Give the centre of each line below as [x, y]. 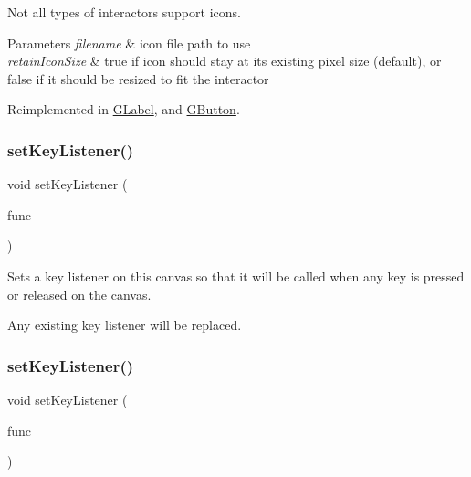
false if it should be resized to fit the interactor [138, 78]
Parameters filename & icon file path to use [129, 42]
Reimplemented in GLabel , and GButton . [124, 109]
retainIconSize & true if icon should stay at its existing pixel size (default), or [225, 61]
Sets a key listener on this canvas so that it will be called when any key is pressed [236, 276]
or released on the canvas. [79, 294]
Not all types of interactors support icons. [124, 12]
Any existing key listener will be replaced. [125, 325]
